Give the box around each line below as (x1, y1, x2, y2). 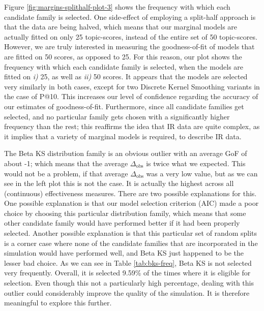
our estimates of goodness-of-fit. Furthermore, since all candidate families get (4, 101, 244, 111)
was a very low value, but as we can (146, 168, 258, 178)
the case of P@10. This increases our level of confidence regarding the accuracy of (4, 91, 258, 102)
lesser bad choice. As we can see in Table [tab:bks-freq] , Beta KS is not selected (4, 257, 252, 268)
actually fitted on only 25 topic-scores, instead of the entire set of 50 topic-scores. (4, 31, 257, 42)
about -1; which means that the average (4, 158, 128, 168)
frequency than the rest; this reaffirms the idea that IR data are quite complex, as (4, 121, 260, 132)
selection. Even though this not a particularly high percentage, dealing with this (4, 277, 254, 288)
